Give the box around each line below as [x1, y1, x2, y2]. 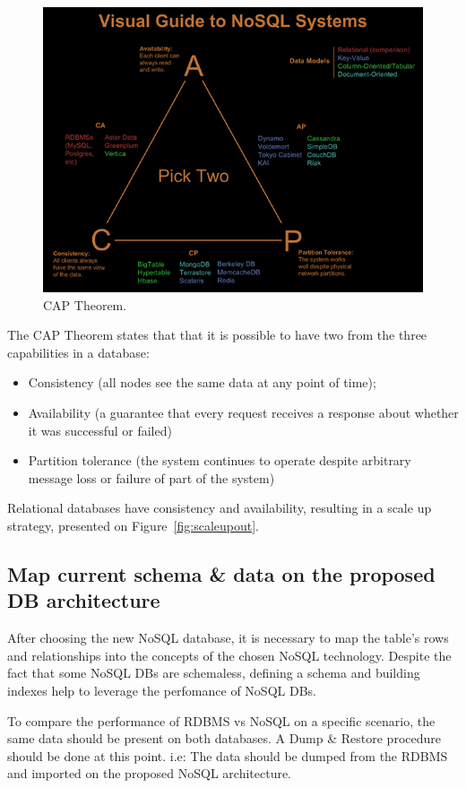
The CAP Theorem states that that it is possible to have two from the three [7, 325, 427, 344]
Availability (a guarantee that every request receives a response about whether [28, 403, 459, 421]
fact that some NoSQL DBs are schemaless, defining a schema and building [7, 663, 420, 682]
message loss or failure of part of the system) [28, 468, 275, 487]
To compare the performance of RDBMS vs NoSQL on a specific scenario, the [7, 711, 436, 730]
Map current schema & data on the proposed [7, 559, 436, 587]
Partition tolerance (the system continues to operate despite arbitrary [28, 451, 411, 470]
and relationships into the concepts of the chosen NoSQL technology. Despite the [7, 645, 452, 664]
